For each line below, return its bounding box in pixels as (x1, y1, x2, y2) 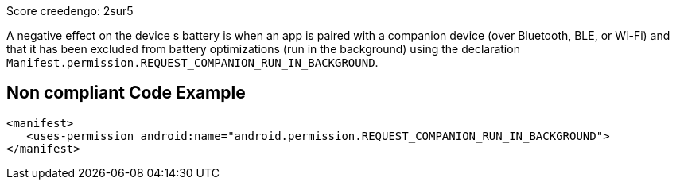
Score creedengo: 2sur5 (6, 4, 134, 17)
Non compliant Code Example (6, 83, 246, 103)
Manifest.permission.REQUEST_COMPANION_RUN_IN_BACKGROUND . (6, 56, 379, 69)
